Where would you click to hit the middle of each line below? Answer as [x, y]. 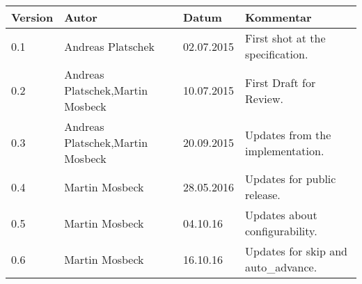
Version [32, 17]
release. [263, 195]
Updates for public [291, 179]
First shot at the [285, 38]
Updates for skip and [296, 251]
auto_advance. [281, 267]
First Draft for [281, 82]
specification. [277, 54]
